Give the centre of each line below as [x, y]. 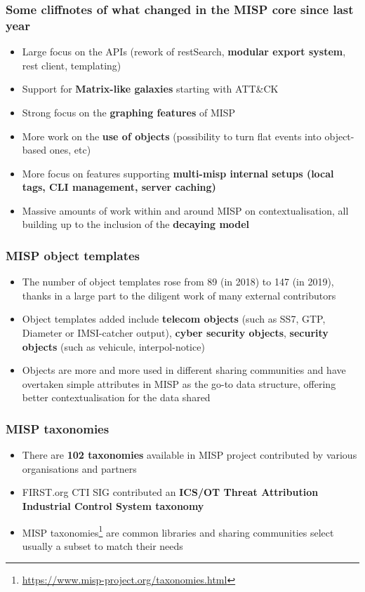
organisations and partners [79, 468]
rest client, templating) [72, 65]
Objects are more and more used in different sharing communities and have [184, 370]
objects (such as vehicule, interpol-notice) [113, 346]
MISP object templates [73, 255]
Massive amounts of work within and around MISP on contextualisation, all [185, 210]
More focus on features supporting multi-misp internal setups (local [178, 173]
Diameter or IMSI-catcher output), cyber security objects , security [175, 333]
